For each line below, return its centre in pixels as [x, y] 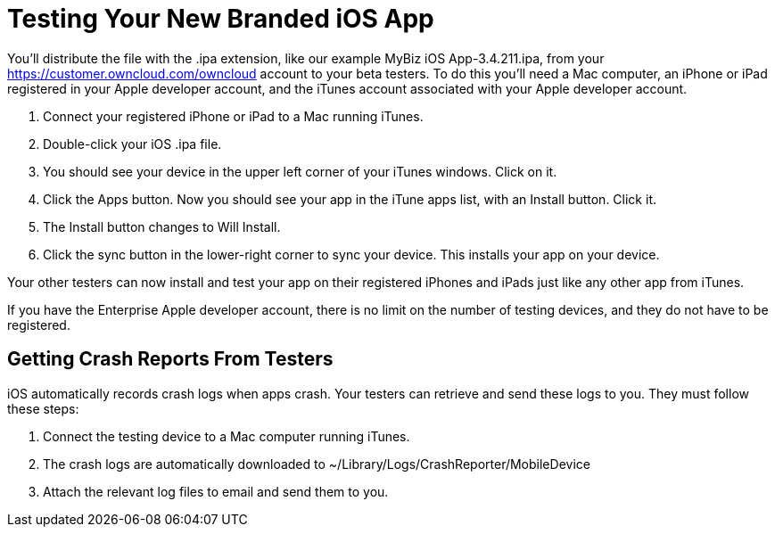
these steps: [43, 408]
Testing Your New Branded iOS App [221, 19]
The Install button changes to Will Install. [162, 226]
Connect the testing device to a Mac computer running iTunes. [227, 436]
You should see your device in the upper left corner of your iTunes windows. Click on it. [300, 171]
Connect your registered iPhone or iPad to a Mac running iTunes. [233, 116]
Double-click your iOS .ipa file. [132, 144]
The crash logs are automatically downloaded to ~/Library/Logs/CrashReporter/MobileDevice [317, 464]
